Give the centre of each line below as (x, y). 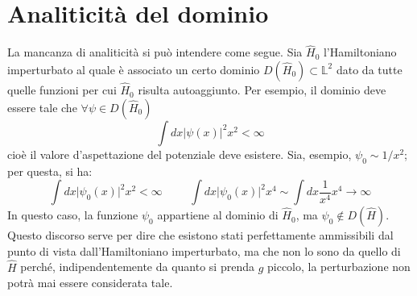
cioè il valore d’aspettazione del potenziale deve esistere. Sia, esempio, (180, 154)
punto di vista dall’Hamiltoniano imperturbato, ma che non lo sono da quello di (204, 250)
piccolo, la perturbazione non (339, 267)
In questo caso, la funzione (73, 215)
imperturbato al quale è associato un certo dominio (134, 69)
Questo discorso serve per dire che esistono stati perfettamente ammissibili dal (200, 235)
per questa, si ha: (50, 171)
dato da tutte (369, 69)
